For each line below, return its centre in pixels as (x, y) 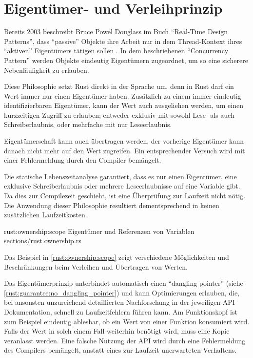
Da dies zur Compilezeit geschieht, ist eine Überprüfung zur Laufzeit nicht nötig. (125, 196)
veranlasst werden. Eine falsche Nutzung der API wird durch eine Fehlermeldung (125, 340)
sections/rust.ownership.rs (43, 241)
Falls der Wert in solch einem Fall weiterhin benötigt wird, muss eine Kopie (117, 331)
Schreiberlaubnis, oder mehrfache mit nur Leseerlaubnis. (88, 124)
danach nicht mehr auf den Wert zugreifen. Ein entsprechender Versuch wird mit (125, 150)
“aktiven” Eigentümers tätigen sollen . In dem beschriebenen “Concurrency (116, 51)
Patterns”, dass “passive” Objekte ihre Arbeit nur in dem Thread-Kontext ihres (123, 41)
